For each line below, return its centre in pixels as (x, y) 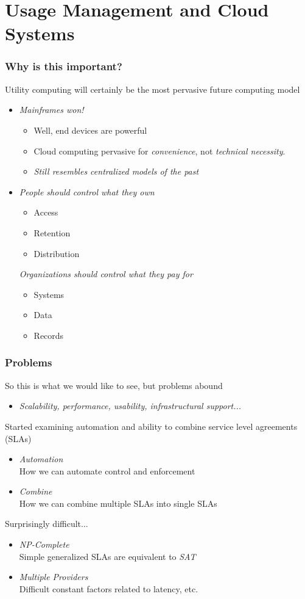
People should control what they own (87, 191)
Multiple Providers (54, 577)
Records (49, 335)
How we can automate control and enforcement (107, 470)
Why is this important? (64, 66)
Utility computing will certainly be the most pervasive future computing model (152, 89)
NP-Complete (44, 544)
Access (46, 212)
